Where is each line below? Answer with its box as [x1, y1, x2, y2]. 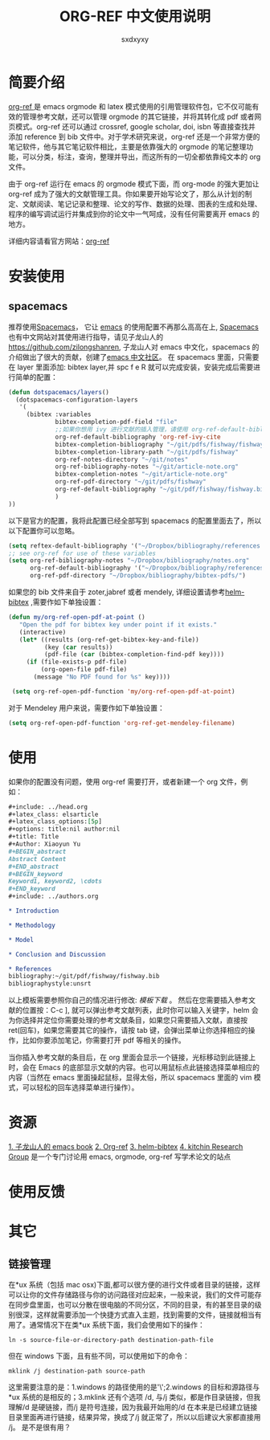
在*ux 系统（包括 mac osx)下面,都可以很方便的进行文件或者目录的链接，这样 [8, 1280, 261, 1290]
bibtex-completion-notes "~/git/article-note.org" [55, 471, 228, 479]
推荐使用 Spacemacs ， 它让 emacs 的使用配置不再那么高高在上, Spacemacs [8, 322, 259, 332]
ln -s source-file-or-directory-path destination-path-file [8, 1336, 215, 1344]
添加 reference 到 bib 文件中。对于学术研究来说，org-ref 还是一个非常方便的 [8, 132, 260, 141]
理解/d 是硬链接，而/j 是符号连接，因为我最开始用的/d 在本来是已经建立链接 [8, 1402, 258, 1412]
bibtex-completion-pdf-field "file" [55, 418, 178, 426]
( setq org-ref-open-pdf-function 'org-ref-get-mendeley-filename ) [8, 719, 235, 727]
